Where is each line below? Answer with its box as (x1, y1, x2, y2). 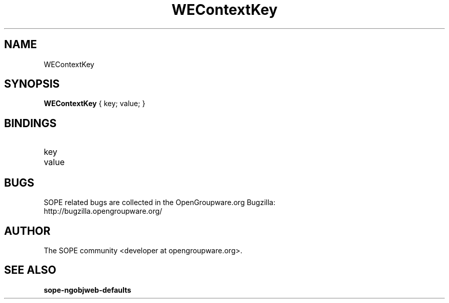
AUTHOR (4, 224, 51, 237)
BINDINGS (4, 116, 57, 130)
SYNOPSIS (4, 77, 60, 91)
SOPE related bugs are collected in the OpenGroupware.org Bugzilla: (44, 198, 276, 207)
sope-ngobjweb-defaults (44, 285, 131, 294)
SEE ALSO (4, 264, 56, 277)
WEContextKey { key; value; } (44, 99, 146, 108)
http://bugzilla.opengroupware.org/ (44, 207, 162, 216)
